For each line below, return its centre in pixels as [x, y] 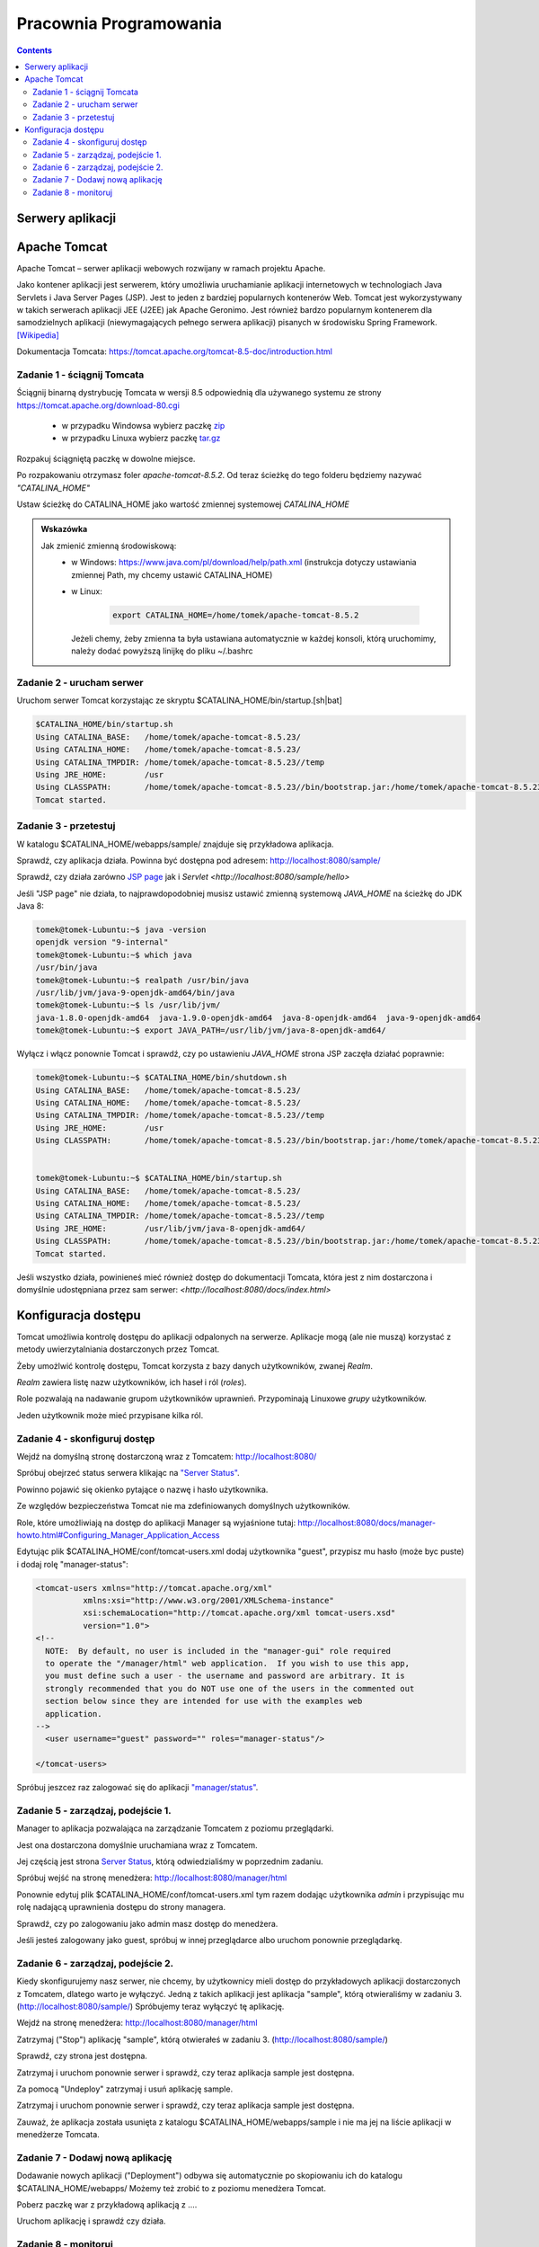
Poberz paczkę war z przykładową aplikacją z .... [107, 2205]
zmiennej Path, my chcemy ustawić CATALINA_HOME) [172, 574]
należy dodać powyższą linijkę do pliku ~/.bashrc [162, 651]
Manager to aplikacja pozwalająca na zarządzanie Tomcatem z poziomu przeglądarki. [175, 1828]
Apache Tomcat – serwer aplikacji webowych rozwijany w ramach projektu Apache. [171, 268]
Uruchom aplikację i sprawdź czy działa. [91, 2221]
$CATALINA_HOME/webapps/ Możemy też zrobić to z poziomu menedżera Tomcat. [172, 2188]
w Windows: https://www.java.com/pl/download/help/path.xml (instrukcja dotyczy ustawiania [244, 563]
